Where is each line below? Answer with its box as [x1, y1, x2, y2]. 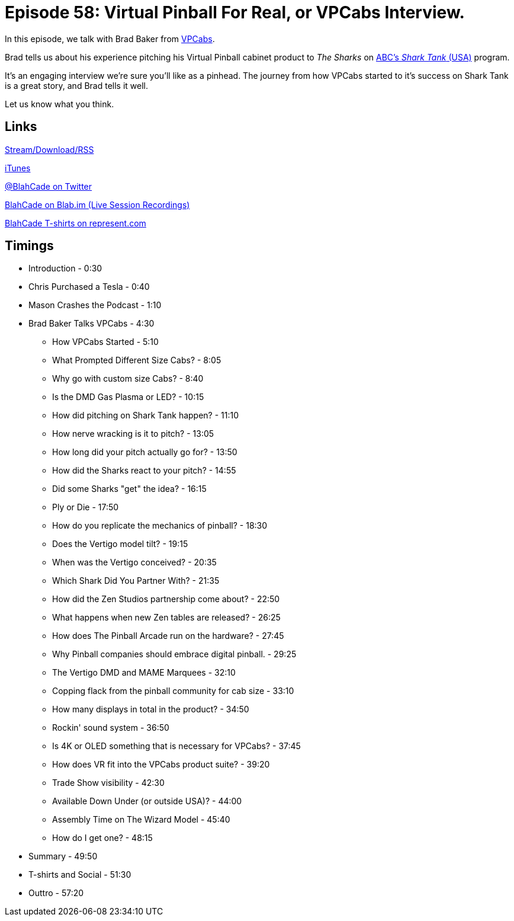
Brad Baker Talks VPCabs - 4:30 [28, 318, 155, 329]
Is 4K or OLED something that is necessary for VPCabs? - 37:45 [52, 741, 301, 751]
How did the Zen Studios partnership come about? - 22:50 [52, 594, 280, 605]
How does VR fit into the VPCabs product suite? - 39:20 [52, 759, 270, 770]
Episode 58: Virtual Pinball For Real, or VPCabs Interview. [5, 2, 465, 23]
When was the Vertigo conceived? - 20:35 [52, 557, 217, 568]
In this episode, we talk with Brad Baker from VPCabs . [5, 33, 215, 44]
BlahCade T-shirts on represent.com [5, 218, 146, 228]
